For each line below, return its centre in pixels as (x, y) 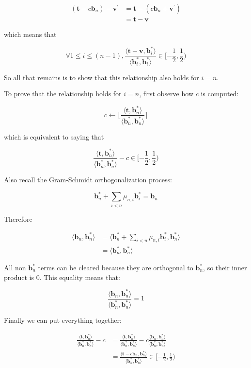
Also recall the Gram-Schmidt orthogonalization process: (88, 180)
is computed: (220, 94)
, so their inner (225, 268)
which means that (30, 34)
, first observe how (166, 94)
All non (15, 268)
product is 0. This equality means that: (62, 277)
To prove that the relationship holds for (63, 94)
